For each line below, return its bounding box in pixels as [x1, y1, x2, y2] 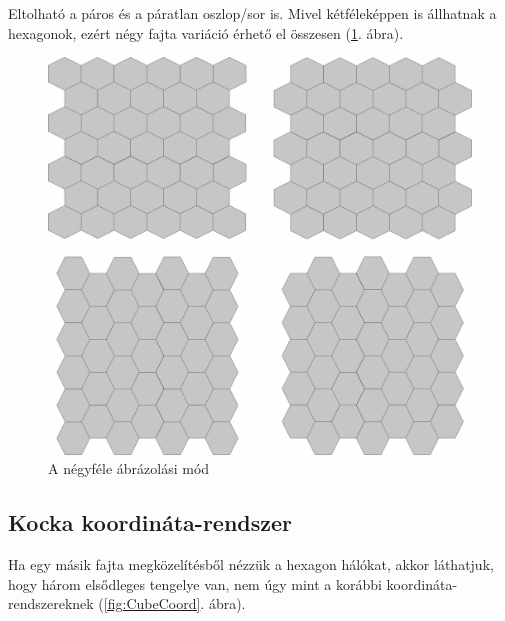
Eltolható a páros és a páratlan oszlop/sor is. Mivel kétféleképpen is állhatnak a [8, 3, 497, 23]
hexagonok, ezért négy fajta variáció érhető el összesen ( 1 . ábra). [8, 22, 404, 43]
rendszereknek [8, 593, 94, 614]
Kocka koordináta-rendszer [8, 507, 293, 538]
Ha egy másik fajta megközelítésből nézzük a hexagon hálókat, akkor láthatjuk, [8, 554, 494, 575]
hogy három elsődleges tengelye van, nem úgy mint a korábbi [8, 573, 382, 594]
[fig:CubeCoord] [103, 593, 201, 614]
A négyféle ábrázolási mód [48, 458, 210, 479]
